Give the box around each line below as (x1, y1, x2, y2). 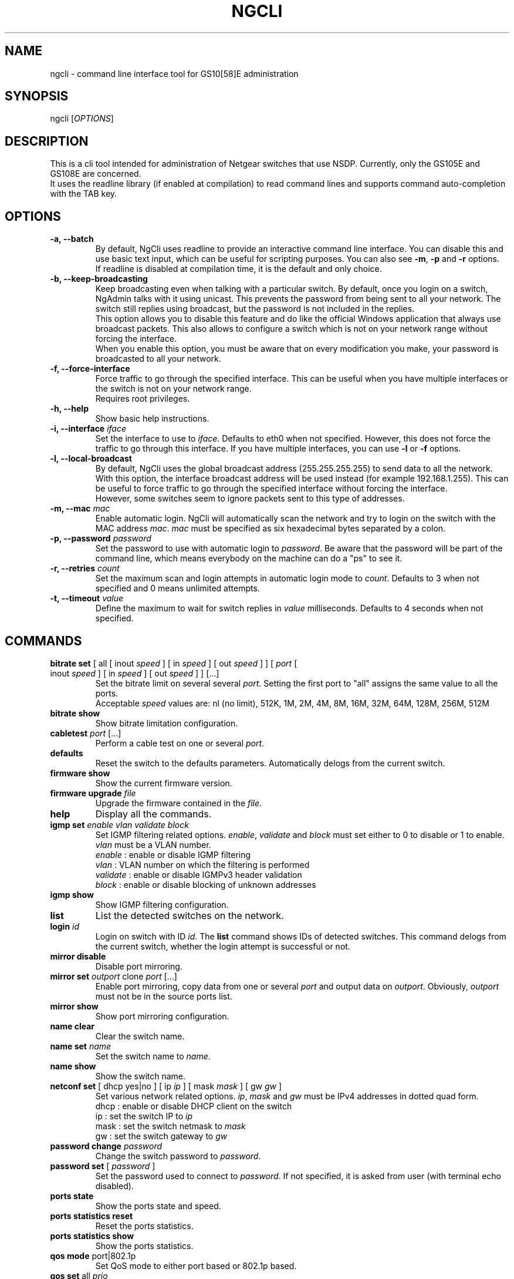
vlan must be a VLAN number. (95, 839, 211, 850)
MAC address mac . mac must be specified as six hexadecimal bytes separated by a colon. (95, 523, 446, 534)
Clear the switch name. (95, 1031, 185, 1041)
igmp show (50, 889, 94, 900)
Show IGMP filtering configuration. (95, 899, 229, 910)
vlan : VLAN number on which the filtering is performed (95, 859, 310, 870)
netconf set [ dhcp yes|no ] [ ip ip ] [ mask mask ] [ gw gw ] (50, 1081, 282, 1091)
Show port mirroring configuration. (95, 1011, 229, 1021)
